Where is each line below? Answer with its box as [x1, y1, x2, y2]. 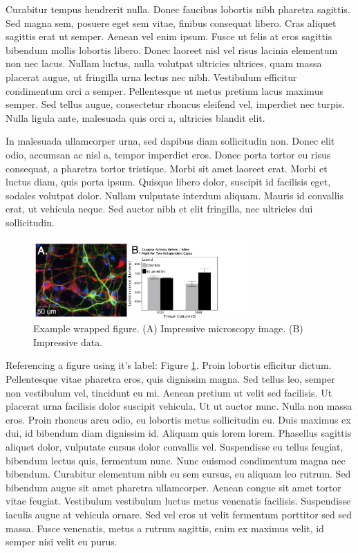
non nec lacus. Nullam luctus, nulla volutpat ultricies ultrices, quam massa [6, 56, 322, 71]
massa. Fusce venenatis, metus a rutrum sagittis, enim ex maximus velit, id [6, 520, 324, 535]
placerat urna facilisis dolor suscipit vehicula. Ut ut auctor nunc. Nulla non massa [6, 399, 352, 413]
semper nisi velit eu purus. [6, 534, 117, 549]
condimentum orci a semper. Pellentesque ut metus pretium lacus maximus [6, 83, 323, 98]
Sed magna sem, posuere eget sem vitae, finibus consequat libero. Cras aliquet [6, 15, 337, 30]
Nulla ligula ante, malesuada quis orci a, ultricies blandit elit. [6, 110, 265, 125]
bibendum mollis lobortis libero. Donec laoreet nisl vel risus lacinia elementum [6, 42, 338, 57]
